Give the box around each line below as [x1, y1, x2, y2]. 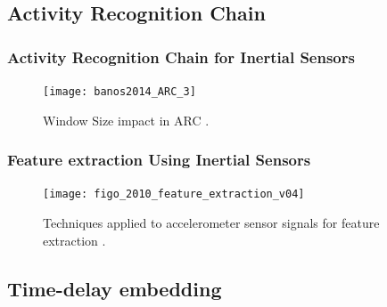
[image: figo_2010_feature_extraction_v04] [43, 188, 305, 201]
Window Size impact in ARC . [43, 110, 210, 129]
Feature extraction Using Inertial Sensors [7, 149, 311, 171]
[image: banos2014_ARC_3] [43, 85, 196, 98]
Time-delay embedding [7, 274, 222, 302]
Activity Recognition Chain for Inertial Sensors [7, 45, 355, 68]
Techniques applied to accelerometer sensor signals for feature [43, 214, 380, 232]
